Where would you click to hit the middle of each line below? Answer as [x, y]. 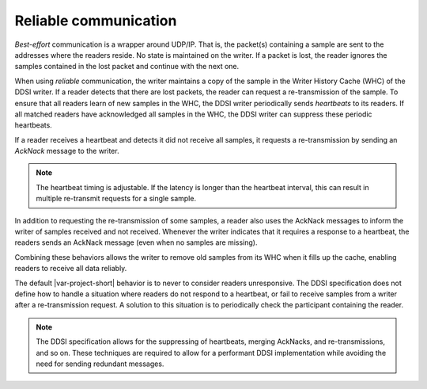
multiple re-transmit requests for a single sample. [116, 199]
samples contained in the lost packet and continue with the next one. [127, 67]
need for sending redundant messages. [100, 364]
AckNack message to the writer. [67, 151]
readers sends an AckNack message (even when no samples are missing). [136, 242]
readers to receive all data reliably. [71, 269]
